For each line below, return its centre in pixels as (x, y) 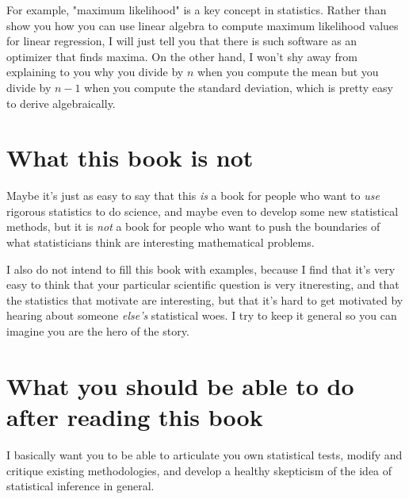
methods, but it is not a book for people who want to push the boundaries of (193, 226)
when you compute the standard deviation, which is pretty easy (239, 87)
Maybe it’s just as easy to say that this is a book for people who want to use (193, 196)
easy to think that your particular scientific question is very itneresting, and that (203, 284)
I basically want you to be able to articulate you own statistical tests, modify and (204, 454)
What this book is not (130, 157)
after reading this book (135, 416)
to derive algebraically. (61, 103)
